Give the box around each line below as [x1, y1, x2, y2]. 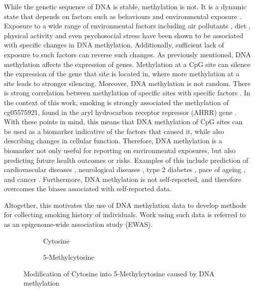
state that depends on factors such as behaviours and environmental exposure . [4, 11, 242, 21]
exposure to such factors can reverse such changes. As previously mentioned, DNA [4, 49, 251, 59]
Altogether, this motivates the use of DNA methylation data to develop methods [4, 200, 247, 210]
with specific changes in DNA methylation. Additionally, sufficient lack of [4, 40, 224, 50]
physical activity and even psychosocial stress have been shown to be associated [4, 30, 243, 40]
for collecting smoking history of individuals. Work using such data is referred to [4, 209, 246, 220]
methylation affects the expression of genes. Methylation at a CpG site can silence [4, 59, 251, 69]
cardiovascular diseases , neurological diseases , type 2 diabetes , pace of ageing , [4, 164, 246, 175]
